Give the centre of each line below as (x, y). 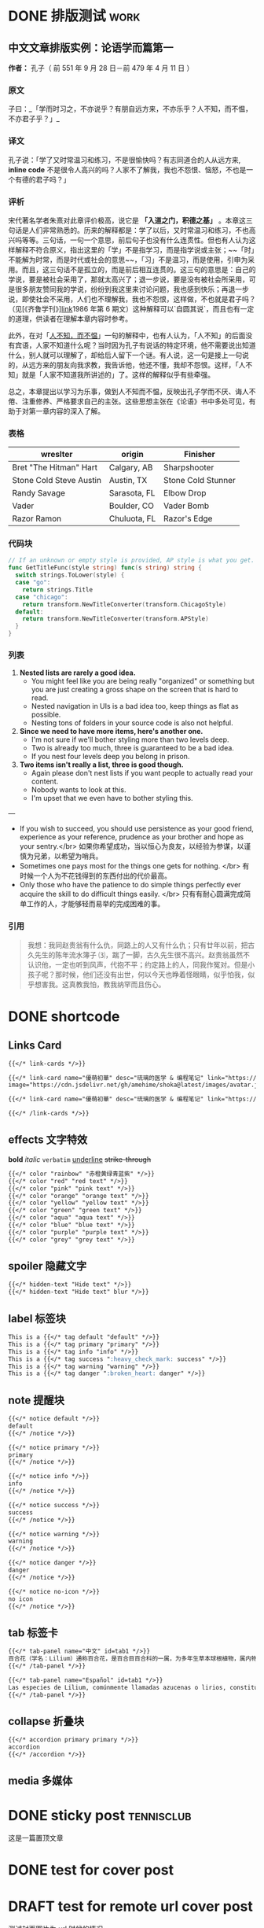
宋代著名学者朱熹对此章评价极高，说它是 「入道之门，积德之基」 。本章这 (127, 220)
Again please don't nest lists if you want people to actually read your (142, 773)
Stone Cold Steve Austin (57, 481)
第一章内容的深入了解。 (66, 411)
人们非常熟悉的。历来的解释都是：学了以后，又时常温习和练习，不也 (139, 230)
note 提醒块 (36, 1400)
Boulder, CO (132, 506)
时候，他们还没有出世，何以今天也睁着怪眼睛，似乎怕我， (155, 974)
